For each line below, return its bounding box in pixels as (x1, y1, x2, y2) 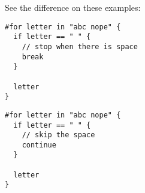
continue (22, 140, 56, 149)
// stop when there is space (22, 42, 138, 51)
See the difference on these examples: (5, 1, 141, 13)
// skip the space (22, 131, 95, 140)
